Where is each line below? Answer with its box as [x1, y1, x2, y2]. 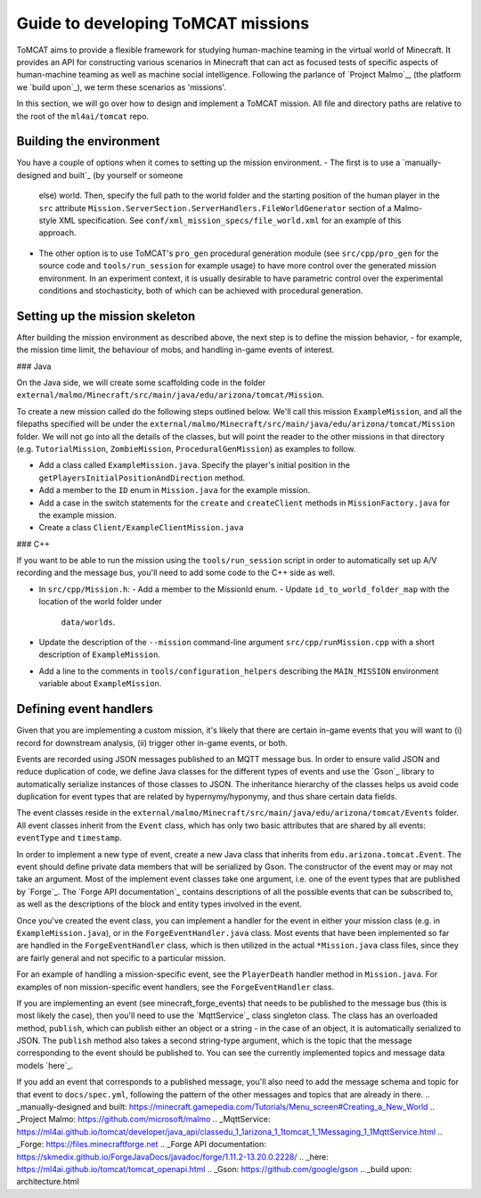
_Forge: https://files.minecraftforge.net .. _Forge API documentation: [16, 1139, 266, 1150]
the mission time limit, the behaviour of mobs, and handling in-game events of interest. [16, 344, 335, 356]
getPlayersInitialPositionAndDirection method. [38, 472, 246, 483]
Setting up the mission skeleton [16, 308, 196, 324]
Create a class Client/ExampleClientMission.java [38, 522, 244, 533]
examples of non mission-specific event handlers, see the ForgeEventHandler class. [16, 981, 334, 992]
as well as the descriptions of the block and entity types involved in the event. [16, 898, 303, 909]
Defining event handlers [16, 702, 153, 717]
